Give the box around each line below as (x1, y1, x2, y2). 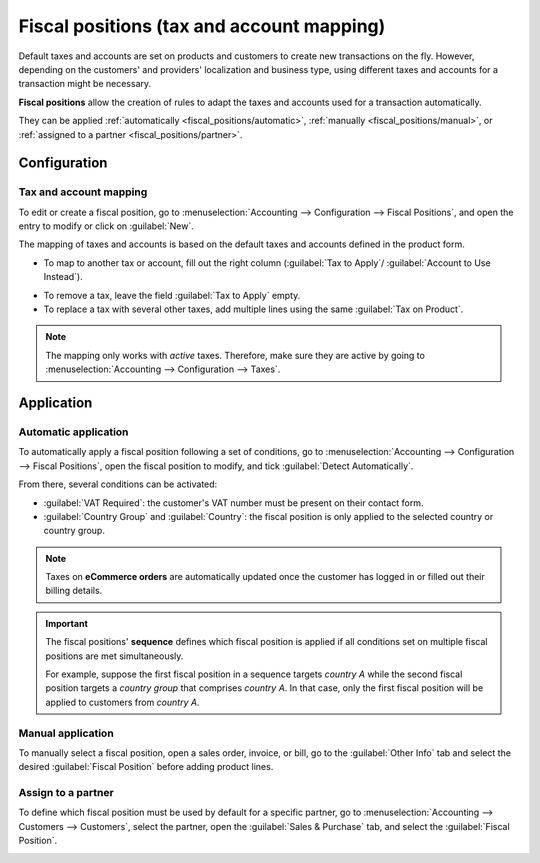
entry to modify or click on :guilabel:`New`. (18, 220, 194, 232)
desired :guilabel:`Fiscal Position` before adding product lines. (18, 761, 274, 773)
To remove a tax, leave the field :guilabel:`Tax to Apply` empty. (43, 289, 301, 301)
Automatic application (18, 425, 129, 439)
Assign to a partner (18, 786, 114, 800)
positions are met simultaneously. (45, 650, 184, 662)
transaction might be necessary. (18, 78, 152, 90)
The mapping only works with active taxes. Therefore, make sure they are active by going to (45, 349, 425, 361)
